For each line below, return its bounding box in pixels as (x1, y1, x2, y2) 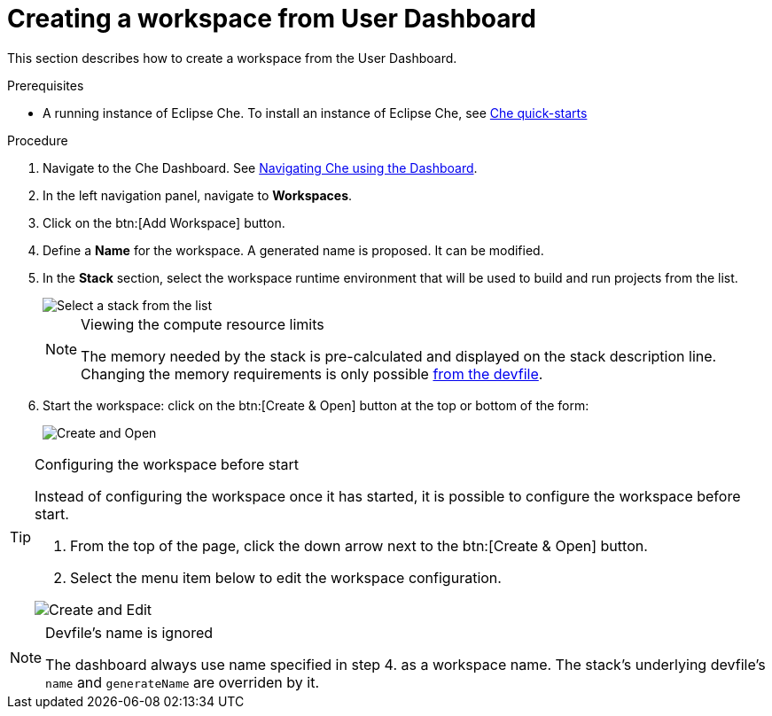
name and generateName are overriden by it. (45, 673, 319, 691)
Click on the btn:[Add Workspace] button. (43, 214, 285, 230)
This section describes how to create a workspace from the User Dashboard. (7, 50, 457, 66)
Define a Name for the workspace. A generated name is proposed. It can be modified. (43, 242, 544, 258)
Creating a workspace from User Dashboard (7, 4, 536, 34)
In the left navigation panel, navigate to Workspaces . (43, 187, 353, 203)
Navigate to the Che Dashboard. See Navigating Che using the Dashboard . (43, 160, 478, 175)
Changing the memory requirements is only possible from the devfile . (81, 364, 543, 383)
